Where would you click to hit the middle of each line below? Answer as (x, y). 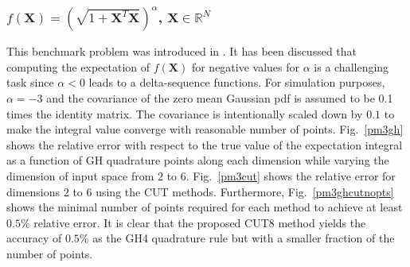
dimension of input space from (80, 175)
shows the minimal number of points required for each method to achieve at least (205, 207)
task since (30, 82)
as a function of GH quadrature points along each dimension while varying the (198, 160)
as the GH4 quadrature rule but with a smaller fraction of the (244, 238)
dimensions (33, 191)
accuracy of (34, 238)
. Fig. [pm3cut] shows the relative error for (291, 175)
